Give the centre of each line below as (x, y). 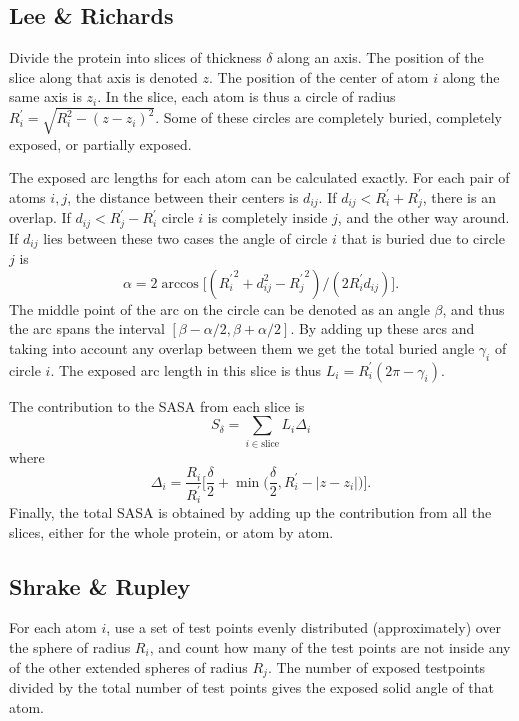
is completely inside (267, 217)
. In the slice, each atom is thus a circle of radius (246, 96)
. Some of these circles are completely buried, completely (328, 117)
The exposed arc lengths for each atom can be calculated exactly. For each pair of (259, 177)
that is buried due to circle (423, 237)
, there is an (459, 196)
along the (471, 76)
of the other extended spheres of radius (128, 666)
